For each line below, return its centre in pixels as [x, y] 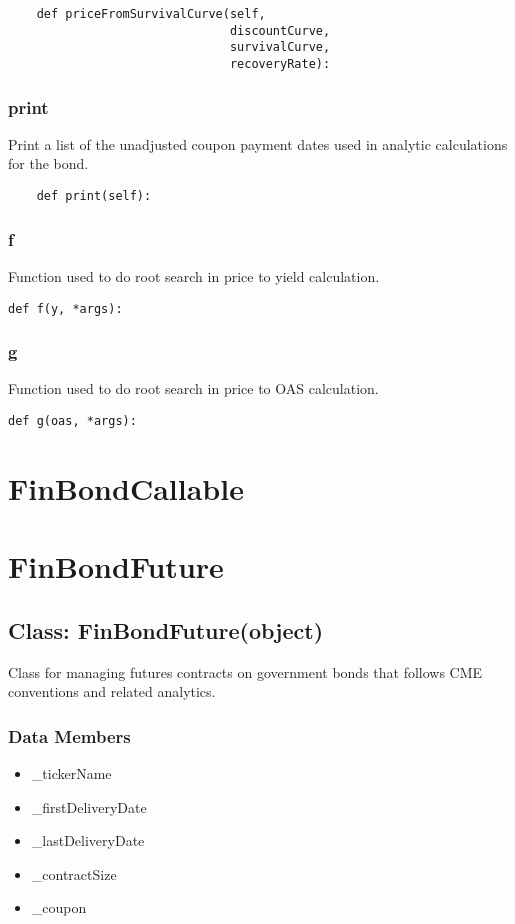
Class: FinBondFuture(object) [166, 629]
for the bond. [48, 163]
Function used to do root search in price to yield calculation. [194, 275]
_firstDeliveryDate [89, 806]
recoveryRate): [280, 63]
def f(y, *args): [65, 308]
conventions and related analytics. [112, 691]
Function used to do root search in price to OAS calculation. [193, 388]
